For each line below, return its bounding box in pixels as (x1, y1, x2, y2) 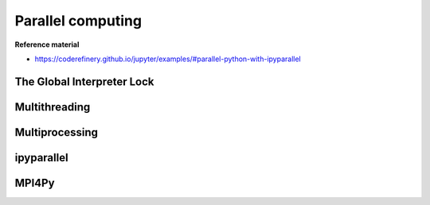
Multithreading (14, 100, 91, 114)
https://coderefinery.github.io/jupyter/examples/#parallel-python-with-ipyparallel (34, 54, 302, 64)
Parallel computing (14, 12, 143, 29)
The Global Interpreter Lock (14, 75, 154, 88)
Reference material (14, 40, 80, 49)
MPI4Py (14, 176, 55, 190)
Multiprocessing (14, 126, 99, 139)
